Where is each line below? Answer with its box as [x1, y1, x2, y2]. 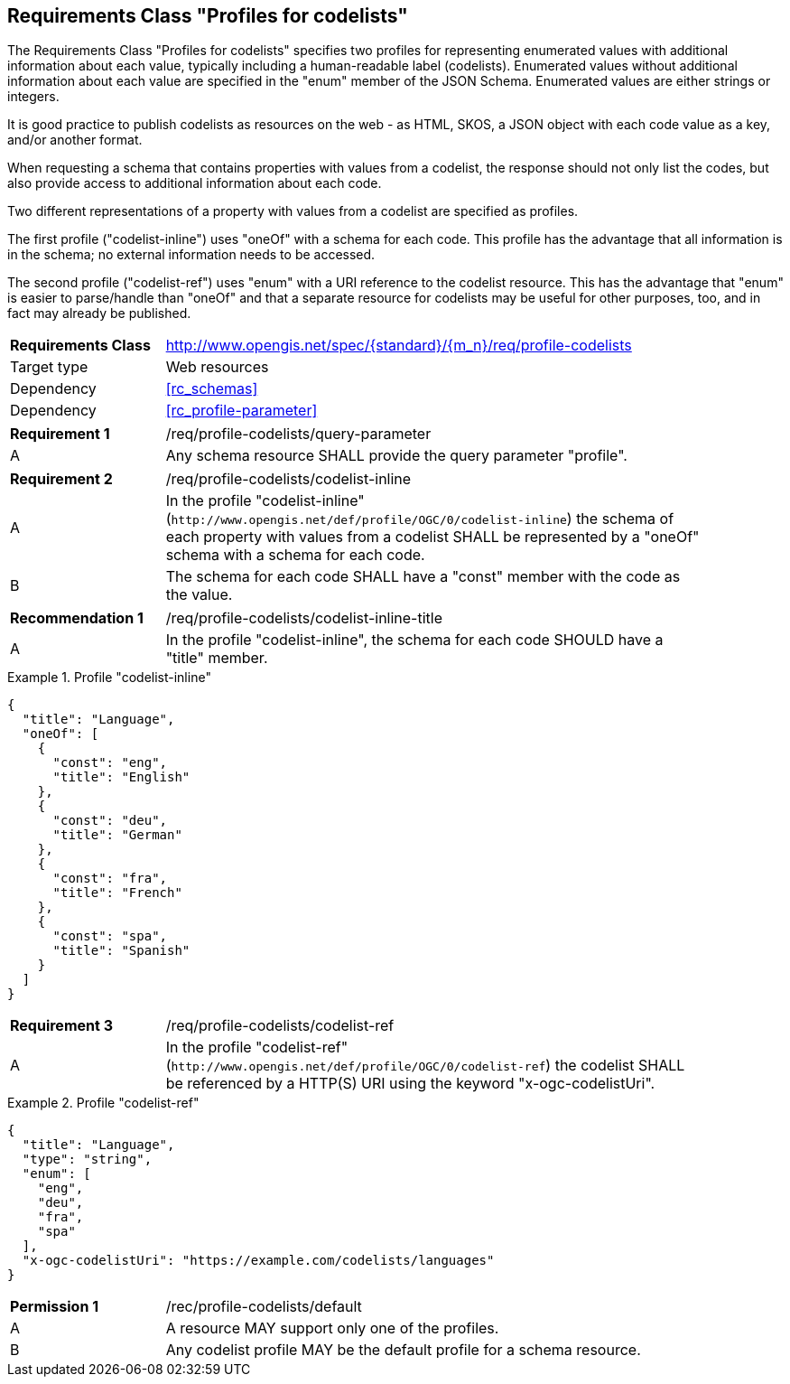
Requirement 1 [10, 425, 110, 444]
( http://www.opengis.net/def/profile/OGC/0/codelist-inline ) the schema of [165, 510, 674, 528]
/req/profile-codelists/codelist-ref [165, 1016, 395, 1035]
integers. [7, 89, 60, 105]
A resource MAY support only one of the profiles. [165, 1319, 499, 1338]
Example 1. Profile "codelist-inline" [7, 669, 211, 686]
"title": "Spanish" [52, 943, 191, 959]
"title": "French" [52, 885, 182, 901]
